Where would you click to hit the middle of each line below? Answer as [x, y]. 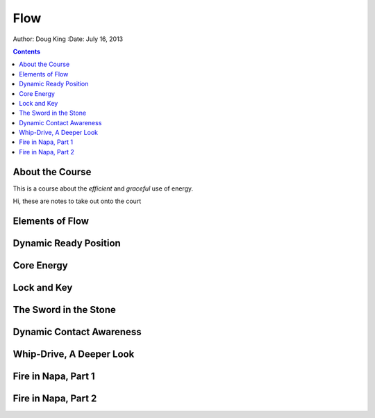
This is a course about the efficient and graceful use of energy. [103, 188]
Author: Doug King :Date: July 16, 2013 [68, 39]
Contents [27, 51]
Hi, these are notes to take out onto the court [77, 201]
